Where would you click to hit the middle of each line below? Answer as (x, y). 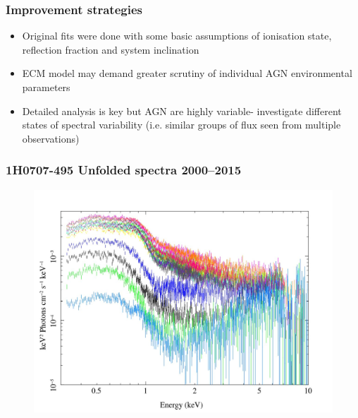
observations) (51, 138)
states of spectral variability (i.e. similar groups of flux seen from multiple (181, 125)
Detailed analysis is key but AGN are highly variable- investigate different (182, 111)
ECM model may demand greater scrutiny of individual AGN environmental (187, 73)
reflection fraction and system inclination (111, 49)
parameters (46, 87)
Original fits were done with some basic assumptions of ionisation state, (177, 36)
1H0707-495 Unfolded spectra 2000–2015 (124, 170)
